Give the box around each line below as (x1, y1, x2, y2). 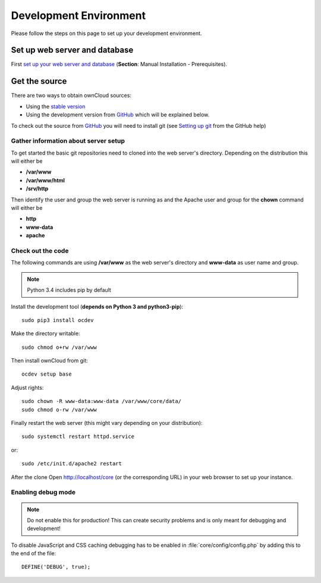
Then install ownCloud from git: (11, 357, 89, 364)
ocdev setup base (21, 371, 72, 377)
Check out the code (11, 247, 69, 255)
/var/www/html (26, 177, 65, 184)
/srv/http (26, 185, 49, 193)
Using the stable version (26, 103, 86, 110)
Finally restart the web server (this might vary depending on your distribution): (11, 420, 203, 427)
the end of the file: (11, 550, 56, 557)
